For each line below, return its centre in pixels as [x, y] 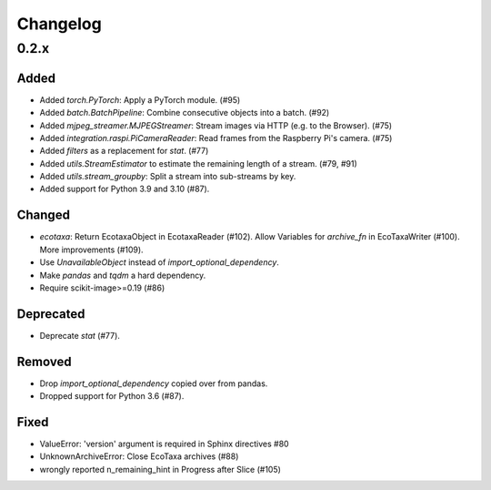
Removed [44, 361]
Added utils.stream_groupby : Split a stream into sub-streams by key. [168, 177]
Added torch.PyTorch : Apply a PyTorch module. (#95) [140, 99]
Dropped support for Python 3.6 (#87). [112, 396]
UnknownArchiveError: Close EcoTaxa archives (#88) [139, 456]
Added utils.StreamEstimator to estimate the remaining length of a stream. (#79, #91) [199, 163]
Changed [43, 215]
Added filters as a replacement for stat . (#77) [124, 151]
